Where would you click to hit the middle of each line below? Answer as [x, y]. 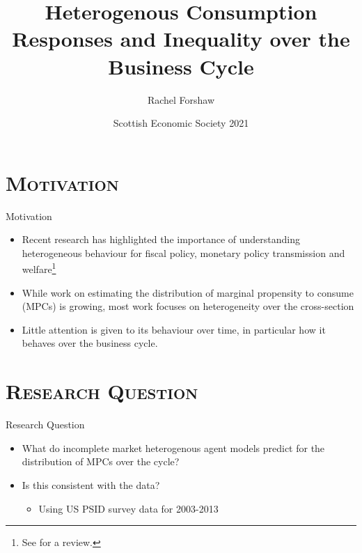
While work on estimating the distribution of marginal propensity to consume [188, 292]
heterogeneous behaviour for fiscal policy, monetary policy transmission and [183, 252]
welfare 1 [39, 268]
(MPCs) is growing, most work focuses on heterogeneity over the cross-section [188, 306]
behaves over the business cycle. [90, 343]
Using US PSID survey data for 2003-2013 [128, 508]
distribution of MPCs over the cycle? [101, 461]
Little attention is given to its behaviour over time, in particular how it [174, 329]
